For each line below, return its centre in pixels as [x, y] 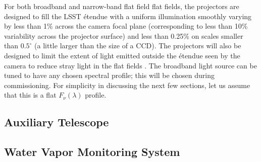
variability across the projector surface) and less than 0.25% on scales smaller [124, 35]
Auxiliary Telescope [57, 122]
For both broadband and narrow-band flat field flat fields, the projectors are [122, 6]
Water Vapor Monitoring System [92, 152]
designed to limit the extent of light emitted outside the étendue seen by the [122, 55]
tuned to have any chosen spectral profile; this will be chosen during [109, 75]
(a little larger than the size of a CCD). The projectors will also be [138, 46]
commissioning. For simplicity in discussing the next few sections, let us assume [127, 85]
